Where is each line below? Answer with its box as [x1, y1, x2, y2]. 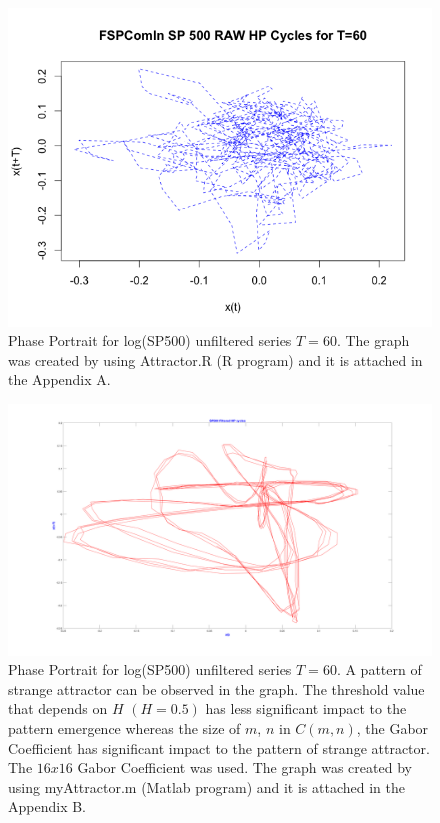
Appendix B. [8, 796, 86, 817]
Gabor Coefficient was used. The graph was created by [77, 757, 412, 778]
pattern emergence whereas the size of [8, 718, 241, 738]
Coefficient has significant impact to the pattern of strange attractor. [8, 737, 430, 758]
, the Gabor [356, 718, 429, 738]
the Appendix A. [8, 369, 111, 390]
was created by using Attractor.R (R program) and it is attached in [8, 349, 423, 370]
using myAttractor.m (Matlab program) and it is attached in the [8, 776, 405, 797]
